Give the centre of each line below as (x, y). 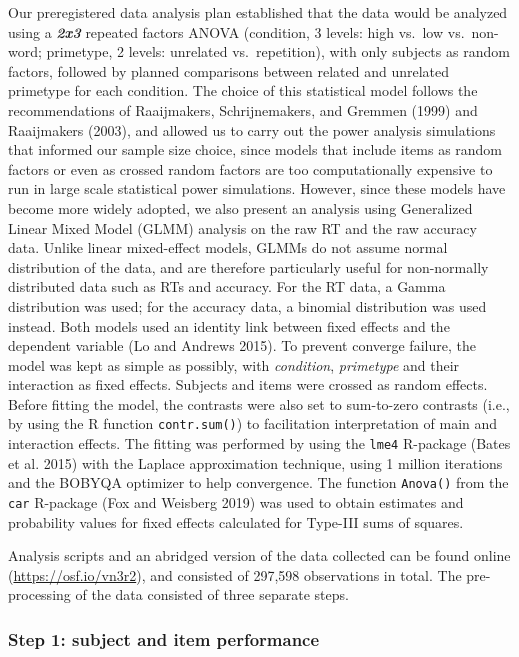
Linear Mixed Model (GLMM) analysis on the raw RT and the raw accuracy (242, 227)
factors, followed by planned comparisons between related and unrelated (229, 70)
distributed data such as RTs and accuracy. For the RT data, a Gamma (227, 286)
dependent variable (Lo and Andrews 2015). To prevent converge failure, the (242, 345)
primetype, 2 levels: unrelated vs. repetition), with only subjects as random (278, 51)
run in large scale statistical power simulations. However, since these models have (257, 188)
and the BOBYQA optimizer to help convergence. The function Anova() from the (258, 482)
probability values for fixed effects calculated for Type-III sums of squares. (236, 521)
